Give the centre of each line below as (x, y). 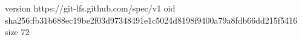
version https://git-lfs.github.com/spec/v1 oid (90, 8)
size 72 (17, 32)
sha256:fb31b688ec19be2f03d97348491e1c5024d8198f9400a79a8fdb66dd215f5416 (151, 20)
